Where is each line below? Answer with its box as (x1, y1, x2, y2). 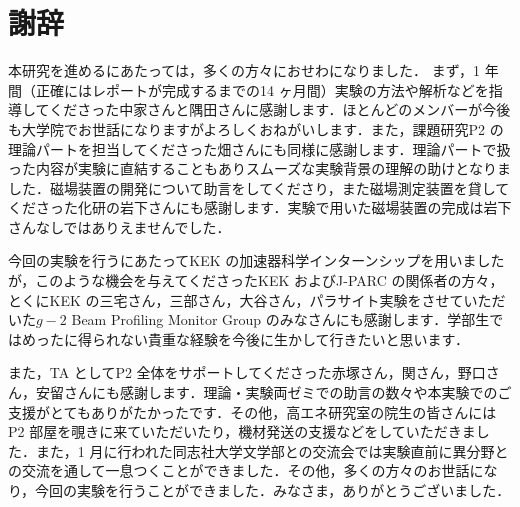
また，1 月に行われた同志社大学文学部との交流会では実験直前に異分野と (35, 440, 509, 461)
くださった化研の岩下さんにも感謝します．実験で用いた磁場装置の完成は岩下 (8, 197, 512, 218)
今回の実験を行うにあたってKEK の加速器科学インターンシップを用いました (8, 250, 505, 271)
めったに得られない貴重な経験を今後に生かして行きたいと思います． (21, 328, 470, 349)
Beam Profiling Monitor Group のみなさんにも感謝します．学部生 (71, 309, 490, 330)
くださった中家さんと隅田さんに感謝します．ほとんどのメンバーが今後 (49, 99, 511, 120)
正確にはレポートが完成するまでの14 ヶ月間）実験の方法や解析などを (35, 79, 489, 100)
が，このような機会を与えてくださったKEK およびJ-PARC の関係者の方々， (8, 270, 504, 291)
